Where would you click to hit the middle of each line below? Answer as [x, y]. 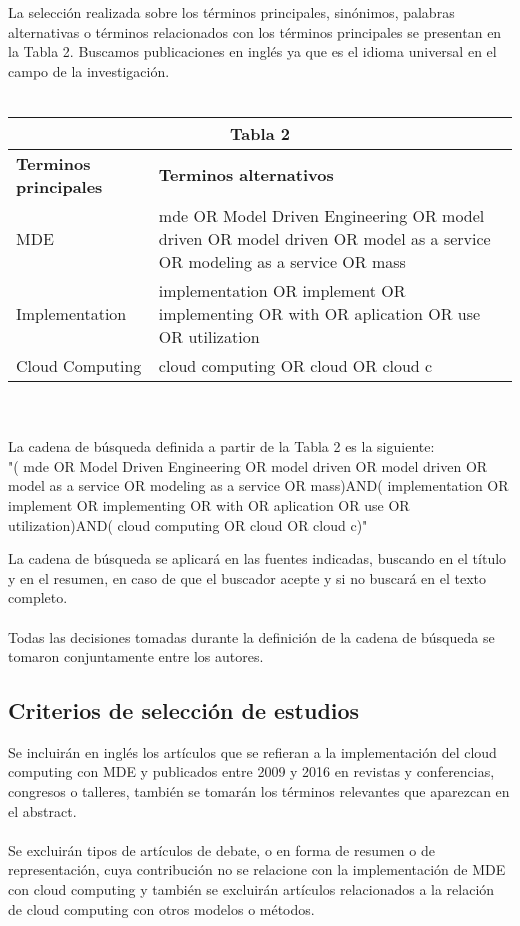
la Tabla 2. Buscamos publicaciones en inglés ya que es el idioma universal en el [252, 51]
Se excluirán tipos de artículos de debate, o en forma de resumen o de [221, 849]
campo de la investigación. [89, 70]
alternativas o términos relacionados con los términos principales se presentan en [255, 31]
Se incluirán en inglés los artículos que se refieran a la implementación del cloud [252, 751]
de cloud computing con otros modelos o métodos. [161, 908]
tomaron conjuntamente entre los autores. [136, 656]
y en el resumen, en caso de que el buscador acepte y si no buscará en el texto [247, 577]
